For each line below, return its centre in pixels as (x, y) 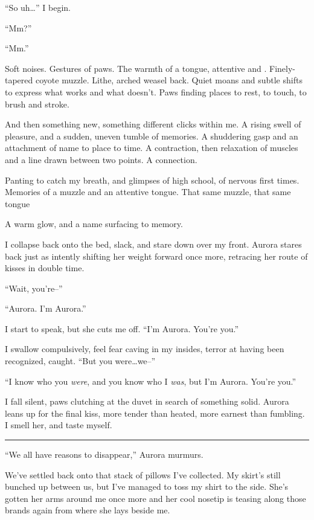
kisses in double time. (45, 268)
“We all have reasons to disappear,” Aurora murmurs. (104, 454)
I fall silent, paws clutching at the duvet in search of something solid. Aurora (147, 401)
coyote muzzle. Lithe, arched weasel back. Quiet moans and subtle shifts (169, 80)
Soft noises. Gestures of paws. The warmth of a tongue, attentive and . (136, 68)
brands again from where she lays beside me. (88, 510)
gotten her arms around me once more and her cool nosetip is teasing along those (155, 498)
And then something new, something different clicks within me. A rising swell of (153, 124)
